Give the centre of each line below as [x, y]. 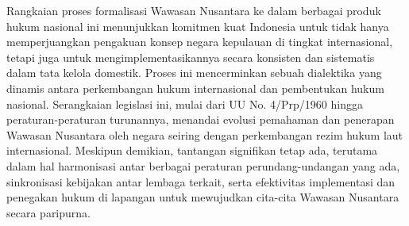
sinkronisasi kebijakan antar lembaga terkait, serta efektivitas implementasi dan [201, 181]
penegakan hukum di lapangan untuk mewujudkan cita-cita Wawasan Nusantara [203, 197]
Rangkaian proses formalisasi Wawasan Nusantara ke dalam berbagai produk [194, 10]
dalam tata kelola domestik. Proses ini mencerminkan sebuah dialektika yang [194, 73]
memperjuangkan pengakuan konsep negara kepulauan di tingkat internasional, [200, 42]
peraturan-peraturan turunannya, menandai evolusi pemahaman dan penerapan [201, 119]
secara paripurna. [48, 212]
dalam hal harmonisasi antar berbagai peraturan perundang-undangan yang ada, [203, 165]
